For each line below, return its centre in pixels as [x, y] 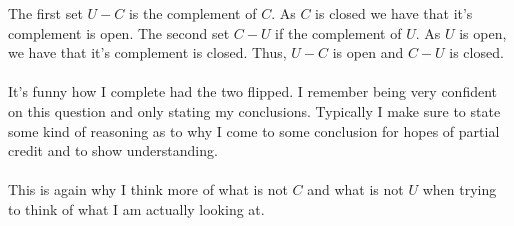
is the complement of [192, 13]
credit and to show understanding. [113, 150]
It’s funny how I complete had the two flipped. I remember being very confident [253, 91]
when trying [459, 189]
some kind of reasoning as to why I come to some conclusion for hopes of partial [254, 130]
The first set [45, 13]
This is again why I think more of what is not [148, 189]
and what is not [355, 189]
